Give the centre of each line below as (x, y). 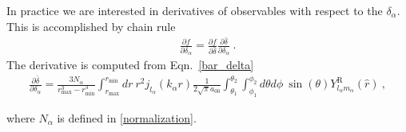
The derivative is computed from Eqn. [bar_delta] (130, 65)
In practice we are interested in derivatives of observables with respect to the (195, 10)
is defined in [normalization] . (127, 117)
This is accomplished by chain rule (91, 26)
